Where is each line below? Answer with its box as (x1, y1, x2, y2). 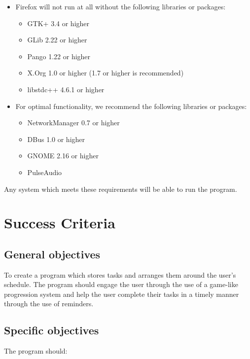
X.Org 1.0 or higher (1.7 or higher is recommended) (27, 68, 184, 78)
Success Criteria (4, 213, 115, 233)
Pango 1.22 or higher (27, 51, 91, 61)
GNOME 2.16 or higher (27, 150, 99, 161)
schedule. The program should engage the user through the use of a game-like (4, 279, 238, 289)
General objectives (4, 246, 101, 261)
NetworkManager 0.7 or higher (27, 117, 120, 128)
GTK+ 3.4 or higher (27, 18, 90, 28)
